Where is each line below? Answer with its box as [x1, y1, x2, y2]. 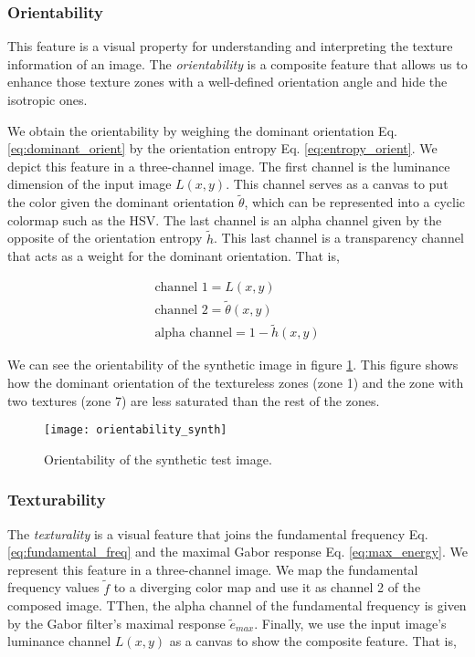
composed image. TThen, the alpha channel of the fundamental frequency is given [7, 596, 467, 615]
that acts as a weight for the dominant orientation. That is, [7, 246, 340, 266]
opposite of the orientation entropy [7, 228, 203, 247]
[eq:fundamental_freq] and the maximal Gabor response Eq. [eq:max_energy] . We [7, 542, 468, 561]
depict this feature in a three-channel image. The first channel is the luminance [7, 156, 450, 175]
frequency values [7, 578, 100, 597]
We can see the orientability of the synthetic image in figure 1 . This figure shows [7, 355, 459, 374]
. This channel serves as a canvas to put [226, 174, 449, 193]
